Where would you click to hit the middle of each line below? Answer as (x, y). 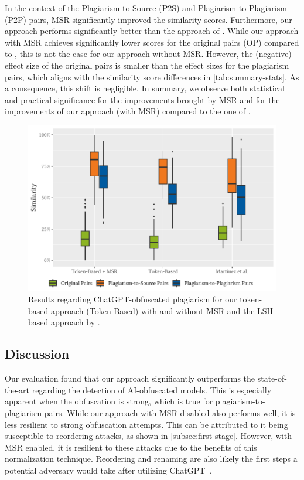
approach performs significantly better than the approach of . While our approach (152, 31)
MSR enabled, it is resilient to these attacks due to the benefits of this (131, 447)
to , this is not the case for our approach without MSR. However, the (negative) (148, 54)
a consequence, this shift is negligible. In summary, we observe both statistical (145, 88)
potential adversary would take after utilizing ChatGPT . (108, 470)
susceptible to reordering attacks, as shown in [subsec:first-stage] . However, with (148, 436)
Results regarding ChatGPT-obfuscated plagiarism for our (133, 299)
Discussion (37, 354)
